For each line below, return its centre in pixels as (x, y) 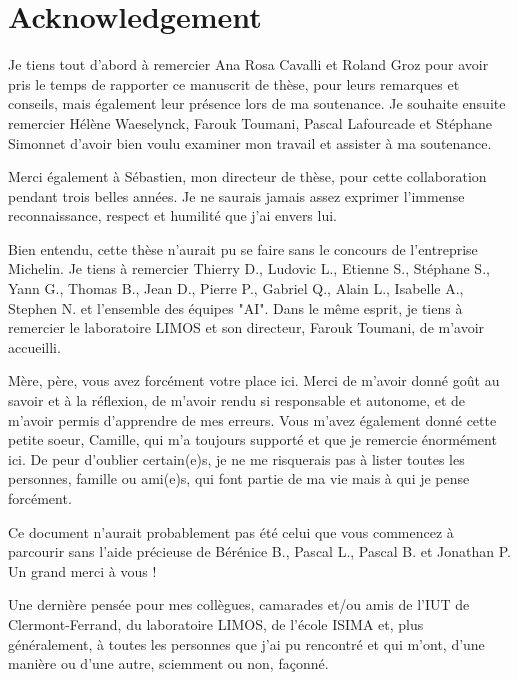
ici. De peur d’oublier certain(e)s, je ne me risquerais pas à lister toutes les (236, 458)
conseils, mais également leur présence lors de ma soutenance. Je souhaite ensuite (257, 103)
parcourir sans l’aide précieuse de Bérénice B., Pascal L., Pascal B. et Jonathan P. (259, 551)
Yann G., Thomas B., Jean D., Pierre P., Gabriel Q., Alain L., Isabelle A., (236, 288)
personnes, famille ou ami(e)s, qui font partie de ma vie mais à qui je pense (239, 478)
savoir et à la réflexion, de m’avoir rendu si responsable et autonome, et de (237, 400)
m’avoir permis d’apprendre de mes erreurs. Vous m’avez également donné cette (252, 419)
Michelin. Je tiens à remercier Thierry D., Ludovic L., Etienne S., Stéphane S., (249, 268)
